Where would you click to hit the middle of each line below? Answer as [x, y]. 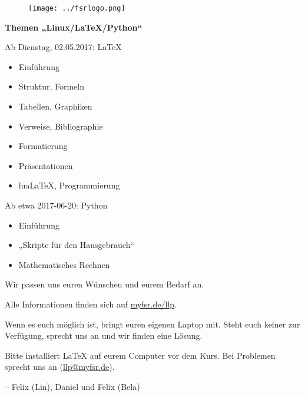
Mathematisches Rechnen [64, 264]
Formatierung [43, 146]
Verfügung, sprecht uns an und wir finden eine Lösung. [104, 335]
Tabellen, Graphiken [55, 106]
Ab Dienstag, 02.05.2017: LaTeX [63, 47]
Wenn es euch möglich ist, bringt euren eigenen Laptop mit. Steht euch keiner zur [152, 324]
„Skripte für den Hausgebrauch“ [77, 245]
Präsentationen [46, 165]
